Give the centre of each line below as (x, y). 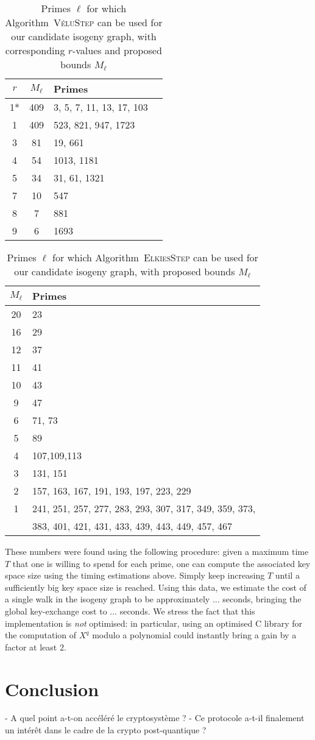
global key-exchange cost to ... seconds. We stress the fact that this (130, 611)
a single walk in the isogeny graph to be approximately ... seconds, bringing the (153, 599)
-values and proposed (117, 50)
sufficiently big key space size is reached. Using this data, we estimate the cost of (156, 587)
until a (287, 575)
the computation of (41, 635)
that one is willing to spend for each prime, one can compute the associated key (161, 563)
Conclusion (52, 689)
